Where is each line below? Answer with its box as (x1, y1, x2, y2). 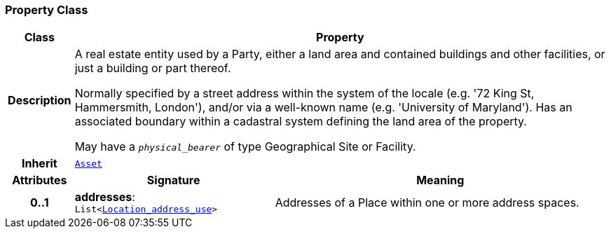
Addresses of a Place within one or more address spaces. (275, 195, 579, 209)
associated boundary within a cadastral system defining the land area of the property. (74, 114, 527, 129)
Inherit (21, 156, 57, 171)
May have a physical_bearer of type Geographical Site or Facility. (74, 139, 416, 154)
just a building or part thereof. (74, 61, 231, 76)
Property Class (5, 3, 88, 17)
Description (8, 93, 71, 108)
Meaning (416, 173, 465, 188)
